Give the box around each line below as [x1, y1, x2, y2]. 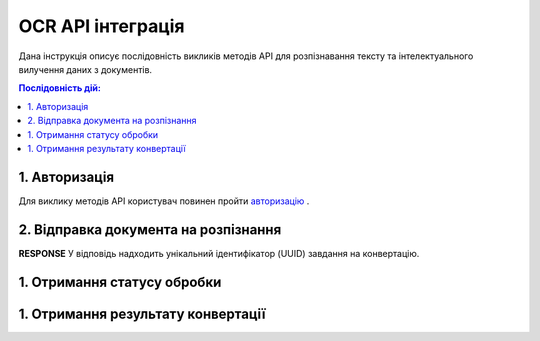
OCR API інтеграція [18, 15, 185, 37]
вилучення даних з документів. [18, 63, 153, 75]
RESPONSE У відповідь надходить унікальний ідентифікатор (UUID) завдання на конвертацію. [18, 247, 420, 259]
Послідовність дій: [18, 82, 102, 94]
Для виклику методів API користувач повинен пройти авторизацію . [18, 195, 310, 207]
